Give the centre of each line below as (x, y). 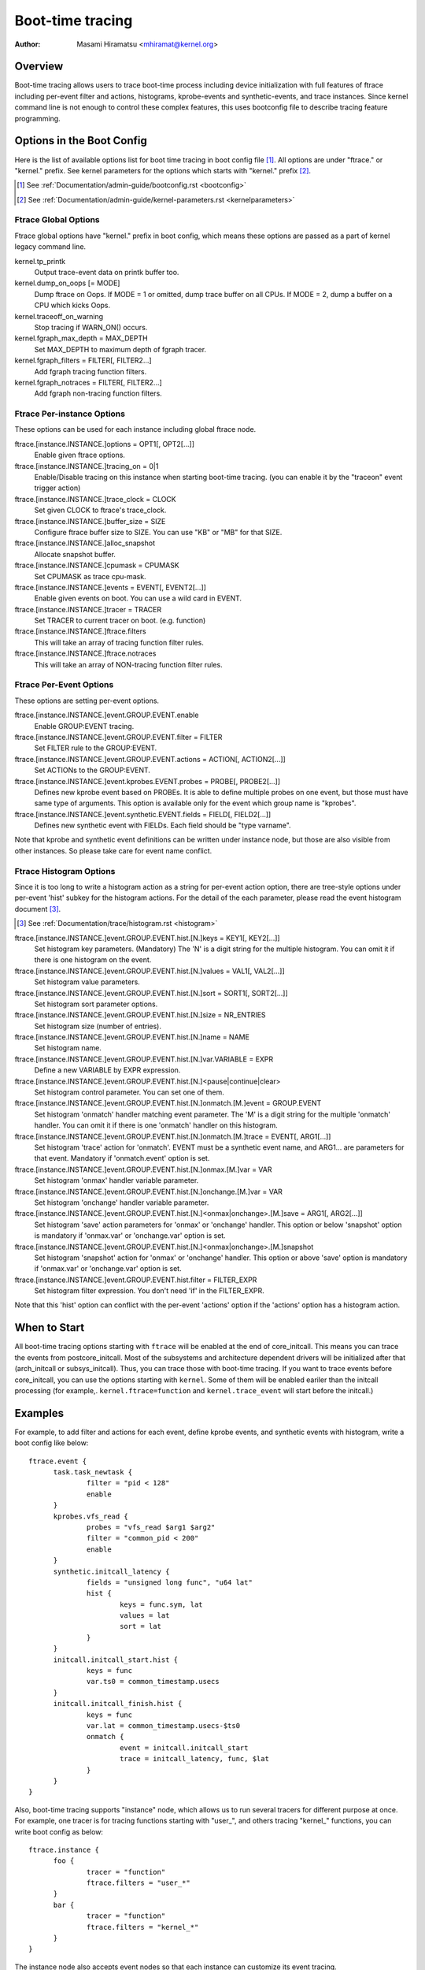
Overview (39, 67)
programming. (37, 118)
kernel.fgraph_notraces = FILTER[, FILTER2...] (89, 382)
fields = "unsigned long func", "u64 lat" (170, 1582)
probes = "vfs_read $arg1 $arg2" (151, 1527)
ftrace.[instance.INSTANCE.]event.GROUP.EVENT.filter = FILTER (118, 737)
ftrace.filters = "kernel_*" (143, 1927)
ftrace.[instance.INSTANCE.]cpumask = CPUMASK (97, 565)
